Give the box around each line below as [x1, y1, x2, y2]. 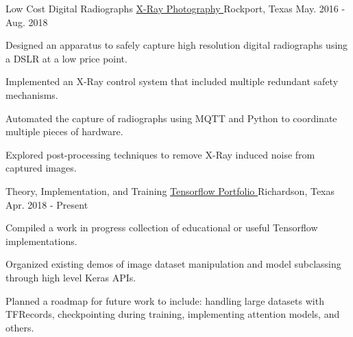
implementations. [5, 233, 77, 248]
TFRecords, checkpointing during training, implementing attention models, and [5, 307, 340, 321]
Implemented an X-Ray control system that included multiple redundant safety [5, 74, 339, 89]
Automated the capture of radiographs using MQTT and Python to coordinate [5, 111, 337, 125]
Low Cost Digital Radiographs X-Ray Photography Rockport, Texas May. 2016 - [5, 1, 345, 15]
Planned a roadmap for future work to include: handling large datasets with [5, 293, 324, 307]
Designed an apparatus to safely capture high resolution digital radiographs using [5, 38, 348, 52]
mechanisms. [5, 87, 58, 102]
